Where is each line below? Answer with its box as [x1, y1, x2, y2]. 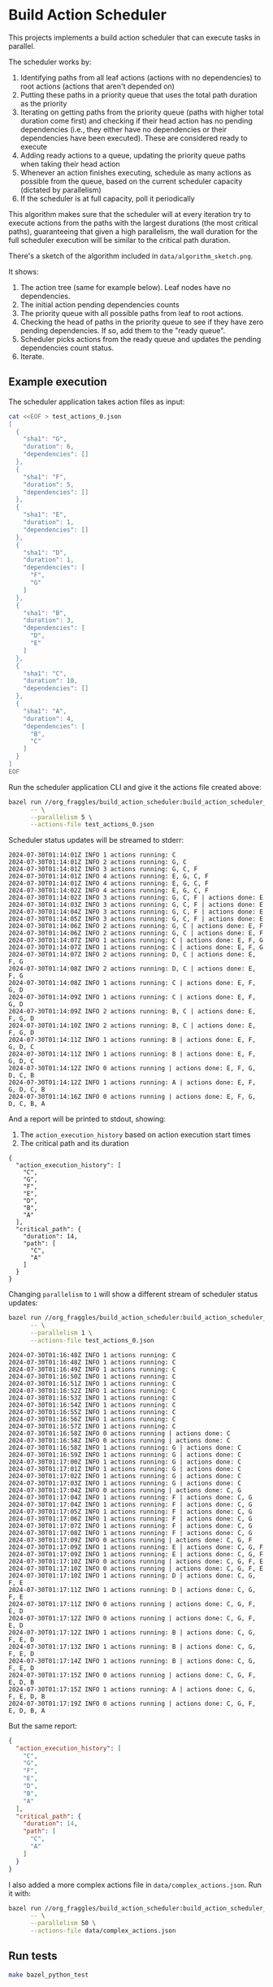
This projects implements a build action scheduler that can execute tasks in [8, 33, 261, 42]
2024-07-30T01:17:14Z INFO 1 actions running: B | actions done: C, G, [8, 1656, 256, 1665]
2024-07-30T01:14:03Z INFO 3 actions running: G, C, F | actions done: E [8, 900, 264, 909]
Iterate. [19, 351, 45, 361]
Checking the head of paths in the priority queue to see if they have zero [19, 317, 264, 327]
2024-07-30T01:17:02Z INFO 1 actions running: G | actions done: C [8, 1472, 242, 1480]
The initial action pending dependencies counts [19, 299, 180, 310]
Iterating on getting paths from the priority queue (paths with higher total [19, 107, 264, 117]
